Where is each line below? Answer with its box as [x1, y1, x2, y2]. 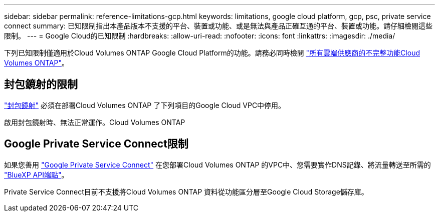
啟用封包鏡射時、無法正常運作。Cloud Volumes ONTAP [4, 117, 185, 126]
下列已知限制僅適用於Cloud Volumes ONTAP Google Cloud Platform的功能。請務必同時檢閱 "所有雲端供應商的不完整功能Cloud [4, 48, 420, 57]
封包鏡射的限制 [4, 78, 78, 91]
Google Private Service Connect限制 [4, 137, 188, 150]
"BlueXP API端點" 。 [4, 170, 69, 179]
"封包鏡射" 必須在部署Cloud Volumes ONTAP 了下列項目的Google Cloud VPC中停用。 [4, 100, 286, 109]
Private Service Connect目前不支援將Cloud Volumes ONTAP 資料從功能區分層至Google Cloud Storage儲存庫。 [4, 187, 368, 196]
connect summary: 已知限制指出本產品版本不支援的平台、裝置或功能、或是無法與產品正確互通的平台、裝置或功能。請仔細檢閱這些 [4, 21, 432, 30]
